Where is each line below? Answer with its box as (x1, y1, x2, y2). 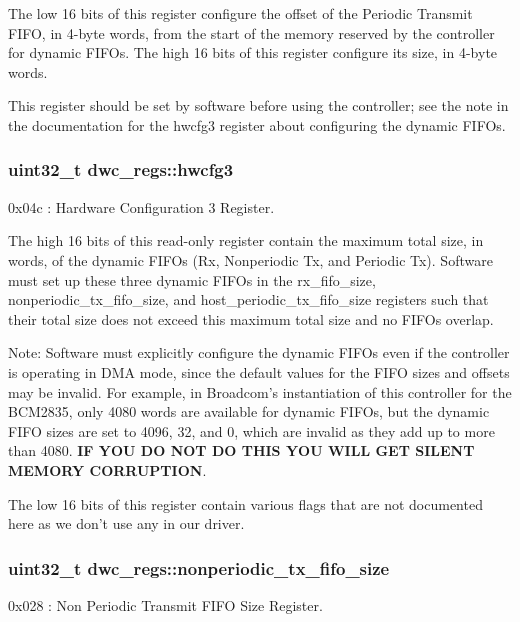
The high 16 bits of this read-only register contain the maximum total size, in (8, 230, 484, 251)
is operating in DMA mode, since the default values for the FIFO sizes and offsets (8, 361, 510, 382)
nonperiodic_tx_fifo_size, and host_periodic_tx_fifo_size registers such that (8, 289, 489, 310)
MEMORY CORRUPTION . (8, 459, 207, 480)
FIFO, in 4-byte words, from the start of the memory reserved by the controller (8, 22, 495, 43)
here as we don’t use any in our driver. (8, 513, 245, 534)
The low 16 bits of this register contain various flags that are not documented (8, 493, 483, 514)
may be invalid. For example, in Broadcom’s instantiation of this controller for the (8, 381, 512, 402)
